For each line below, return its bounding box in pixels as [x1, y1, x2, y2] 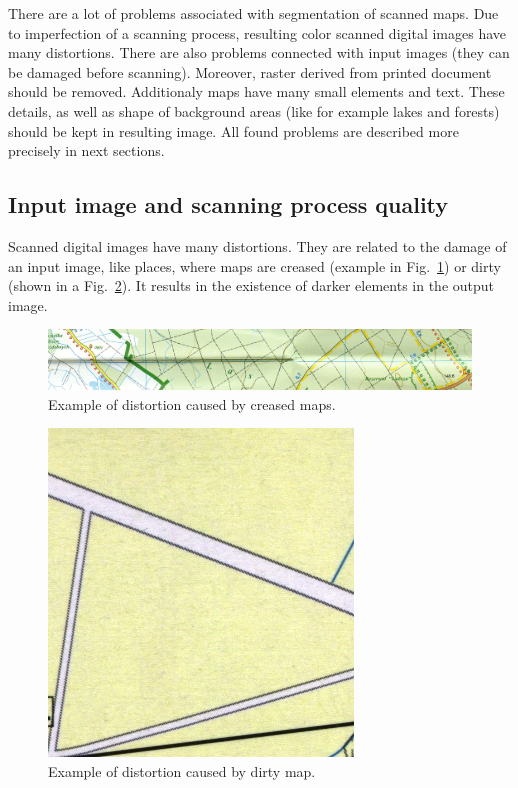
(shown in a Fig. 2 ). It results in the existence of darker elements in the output [8, 275, 495, 296]
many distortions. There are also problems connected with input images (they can [8, 42, 510, 63]
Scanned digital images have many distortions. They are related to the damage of [8, 235, 507, 256]
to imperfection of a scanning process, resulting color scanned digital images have [8, 22, 506, 43]
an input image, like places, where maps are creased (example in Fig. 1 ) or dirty [8, 255, 501, 276]
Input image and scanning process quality [8, 189, 449, 220]
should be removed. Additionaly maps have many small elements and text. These [8, 81, 505, 102]
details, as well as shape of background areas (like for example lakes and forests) [8, 100, 500, 121]
